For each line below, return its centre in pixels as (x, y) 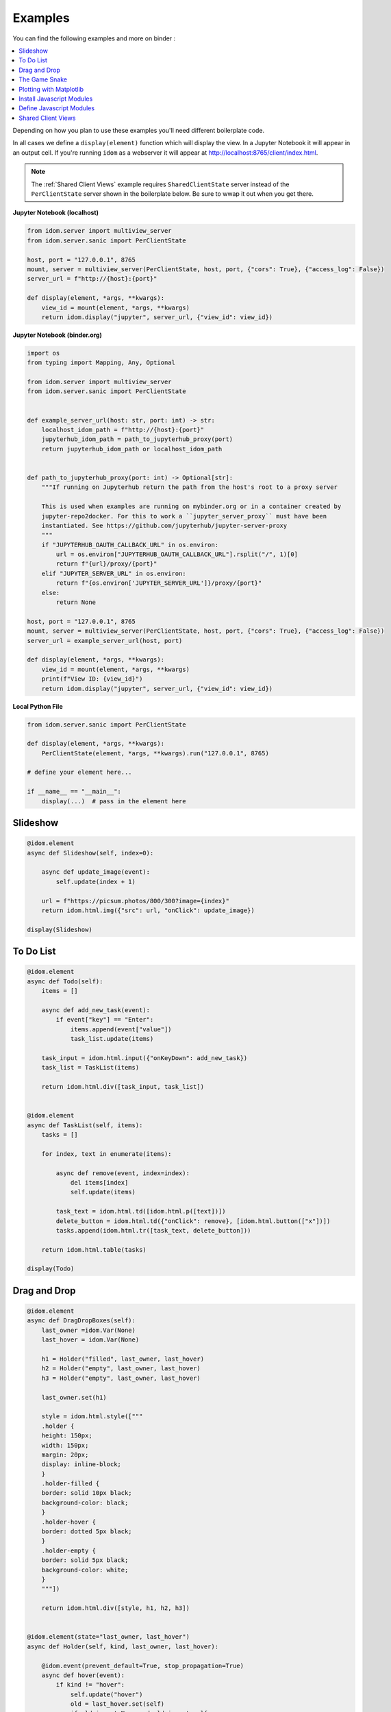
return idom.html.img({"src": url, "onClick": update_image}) (148, 910)
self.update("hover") (106, 1694)
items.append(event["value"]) (121, 1029)
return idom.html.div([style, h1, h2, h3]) (115, 1608)
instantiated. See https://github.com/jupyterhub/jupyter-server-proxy (164, 525)
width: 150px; (65, 1445)
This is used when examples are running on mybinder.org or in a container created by (191, 506)
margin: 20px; (65, 1455)
